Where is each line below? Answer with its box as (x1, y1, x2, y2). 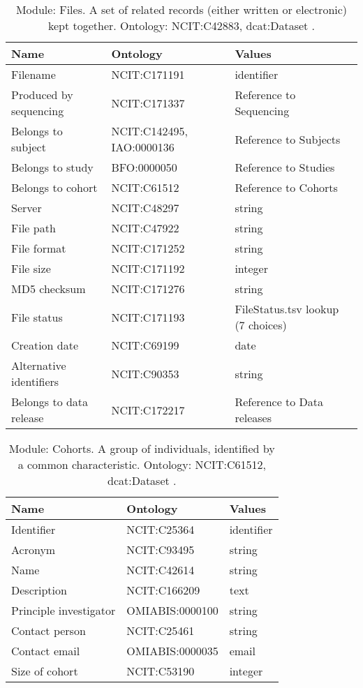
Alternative (11, 357, 66, 373)
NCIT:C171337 (111, 94, 185, 111)
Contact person (11, 622, 86, 638)
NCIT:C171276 (111, 281, 185, 297)
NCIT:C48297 (111, 200, 179, 216)
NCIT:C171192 (111, 260, 185, 276)
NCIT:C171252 (111, 240, 185, 256)
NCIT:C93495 (126, 541, 195, 558)
